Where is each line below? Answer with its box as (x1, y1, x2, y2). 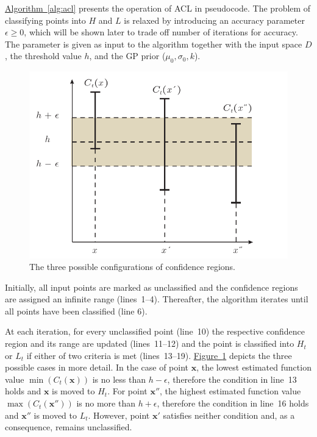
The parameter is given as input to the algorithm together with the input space (5, 37, 302, 50)
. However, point (88, 408, 150, 421)
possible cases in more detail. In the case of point (5, 361, 188, 374)
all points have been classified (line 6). (5, 304, 148, 317)
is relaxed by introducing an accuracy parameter (124, 13, 305, 26)
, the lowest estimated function (196, 361, 312, 374)
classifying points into (5, 13, 86, 26)
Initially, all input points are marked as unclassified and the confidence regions (5, 280, 298, 293)
